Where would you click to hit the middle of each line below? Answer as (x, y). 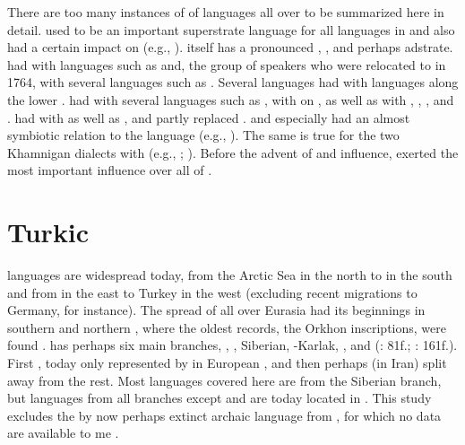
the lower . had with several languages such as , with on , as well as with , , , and (231, 99)
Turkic (48, 232)
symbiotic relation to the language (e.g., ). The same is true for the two (203, 135)
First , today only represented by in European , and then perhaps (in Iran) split (227, 363)
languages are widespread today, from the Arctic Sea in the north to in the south (230, 275)
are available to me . (63, 433)
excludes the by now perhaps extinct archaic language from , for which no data (224, 415)
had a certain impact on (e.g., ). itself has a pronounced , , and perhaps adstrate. (230, 47)
